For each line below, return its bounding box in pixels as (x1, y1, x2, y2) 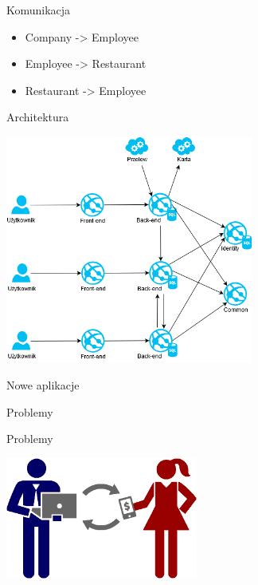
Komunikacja (6, 2, 71, 18)
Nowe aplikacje (6, 377, 80, 393)
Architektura (6, 109, 69, 125)
